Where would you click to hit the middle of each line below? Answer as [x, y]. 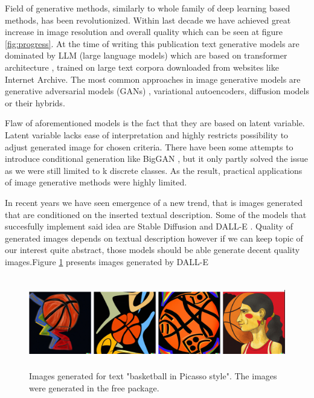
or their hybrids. [35, 102]
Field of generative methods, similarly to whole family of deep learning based [148, 8]
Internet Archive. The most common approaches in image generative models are [153, 79]
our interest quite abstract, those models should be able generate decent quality [152, 250]
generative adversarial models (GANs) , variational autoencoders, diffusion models [157, 91]
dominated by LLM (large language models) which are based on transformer [146, 55]
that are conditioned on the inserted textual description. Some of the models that [156, 214]
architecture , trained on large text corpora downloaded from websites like [142, 67]
